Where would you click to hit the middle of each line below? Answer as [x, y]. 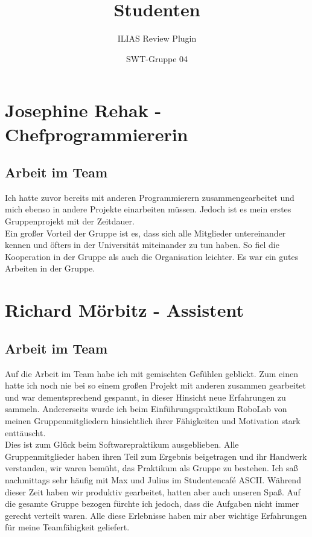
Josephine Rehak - [83, 110]
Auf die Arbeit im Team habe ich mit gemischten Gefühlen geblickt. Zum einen [151, 373]
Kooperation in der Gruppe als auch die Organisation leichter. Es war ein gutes [152, 256]
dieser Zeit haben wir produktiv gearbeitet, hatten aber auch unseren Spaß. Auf [153, 491]
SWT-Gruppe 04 [157, 58]
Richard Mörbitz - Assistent [124, 310]
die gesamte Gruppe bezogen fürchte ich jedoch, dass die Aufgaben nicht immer [152, 504]
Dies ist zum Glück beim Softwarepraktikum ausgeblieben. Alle [122, 444]
